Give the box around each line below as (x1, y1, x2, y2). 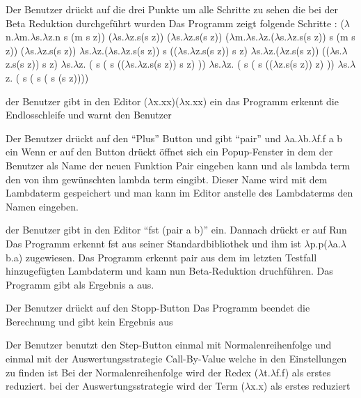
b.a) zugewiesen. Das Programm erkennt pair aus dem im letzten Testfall (6, 250, 317, 264)
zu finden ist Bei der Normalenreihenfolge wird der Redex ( (6, 365, 259, 379)
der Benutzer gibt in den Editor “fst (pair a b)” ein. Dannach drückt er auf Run (6, 222, 347, 237)
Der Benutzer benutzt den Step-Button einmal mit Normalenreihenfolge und (6, 337, 332, 352)
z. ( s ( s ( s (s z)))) (6, 70, 89, 84)
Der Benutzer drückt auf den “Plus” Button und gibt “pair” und (6, 130, 281, 145)
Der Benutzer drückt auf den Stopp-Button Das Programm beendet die (6, 300, 310, 315)
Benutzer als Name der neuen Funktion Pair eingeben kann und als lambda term (6, 158, 351, 172)
